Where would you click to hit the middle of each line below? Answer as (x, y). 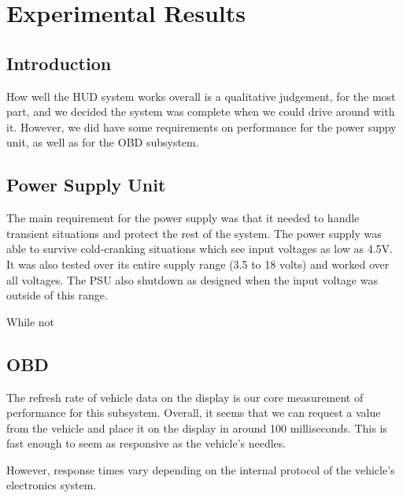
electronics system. (52, 485)
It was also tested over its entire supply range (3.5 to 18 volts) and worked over (198, 264)
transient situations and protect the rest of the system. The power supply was (194, 233)
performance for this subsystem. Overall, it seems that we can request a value (194, 413)
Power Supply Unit (86, 185)
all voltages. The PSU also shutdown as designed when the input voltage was (192, 279)
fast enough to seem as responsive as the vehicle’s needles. (146, 443)
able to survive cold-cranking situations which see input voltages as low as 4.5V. (200, 249)
